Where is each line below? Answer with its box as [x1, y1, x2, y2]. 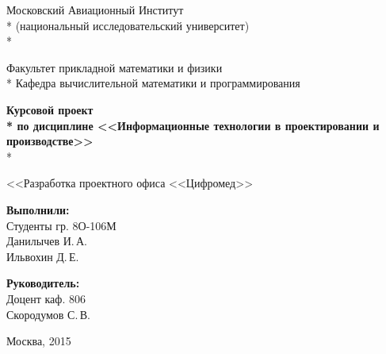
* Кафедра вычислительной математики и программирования [6, 75, 300, 91]
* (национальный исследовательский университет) [6, 17, 250, 33]
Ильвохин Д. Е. [6, 248, 79, 264]
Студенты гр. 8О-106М [6, 217, 117, 233]
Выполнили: [6, 201, 70, 217]
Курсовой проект [6, 101, 94, 117]
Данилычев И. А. [6, 233, 88, 249]
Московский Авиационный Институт [6, 2, 184, 17]
